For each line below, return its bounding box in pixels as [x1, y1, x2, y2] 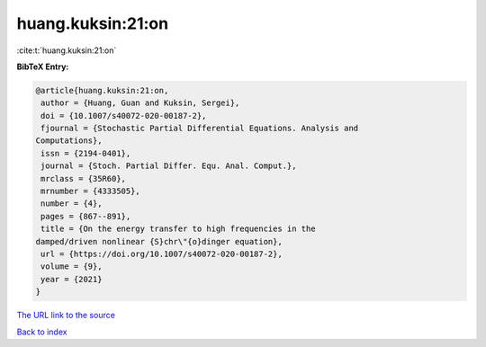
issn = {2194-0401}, [40, 148, 131, 158]
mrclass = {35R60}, [40, 173, 126, 183]
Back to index [16, 326, 67, 337]
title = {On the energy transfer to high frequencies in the [40, 224, 316, 234]
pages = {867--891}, [40, 211, 131, 221]
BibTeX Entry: [16, 61, 69, 72]
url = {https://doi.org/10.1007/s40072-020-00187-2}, [40, 249, 283, 259]
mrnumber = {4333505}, [40, 186, 141, 197]
